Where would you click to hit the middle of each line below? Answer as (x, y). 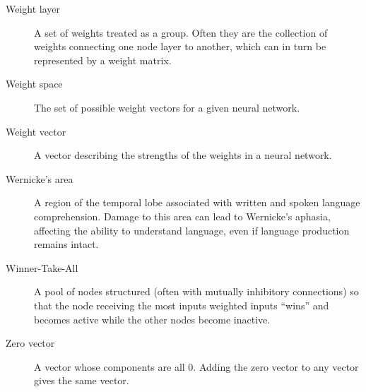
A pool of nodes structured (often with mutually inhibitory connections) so (196, 291)
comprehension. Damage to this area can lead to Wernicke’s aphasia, (182, 216)
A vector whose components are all (110, 366)
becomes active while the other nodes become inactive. (152, 319)
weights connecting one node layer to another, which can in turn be (180, 46)
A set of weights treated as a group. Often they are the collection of (181, 32)
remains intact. (66, 244)
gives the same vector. (82, 380)
